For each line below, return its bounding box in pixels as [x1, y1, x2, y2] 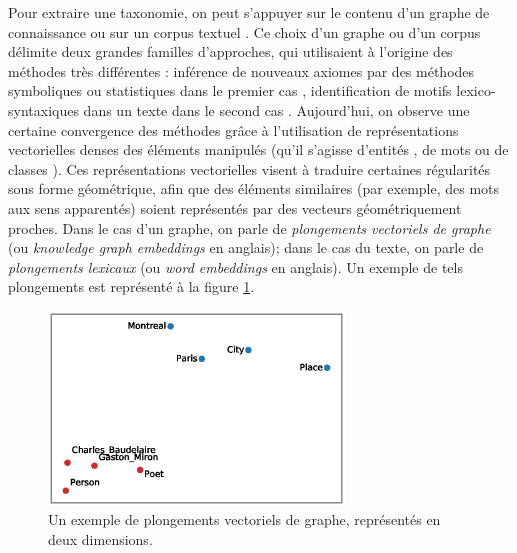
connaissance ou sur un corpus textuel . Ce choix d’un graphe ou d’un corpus [8, 21, 481, 42]
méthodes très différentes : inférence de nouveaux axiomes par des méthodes [8, 60, 475, 81]
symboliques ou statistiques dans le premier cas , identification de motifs [8, 80, 452, 101]
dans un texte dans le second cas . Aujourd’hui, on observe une [83, 99, 470, 120]
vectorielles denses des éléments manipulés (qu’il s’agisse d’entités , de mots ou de [8, 139, 509, 160]
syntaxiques [8, 99, 79, 120]
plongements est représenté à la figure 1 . [8, 276, 255, 297]
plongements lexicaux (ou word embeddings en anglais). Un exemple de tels [8, 256, 463, 277]
